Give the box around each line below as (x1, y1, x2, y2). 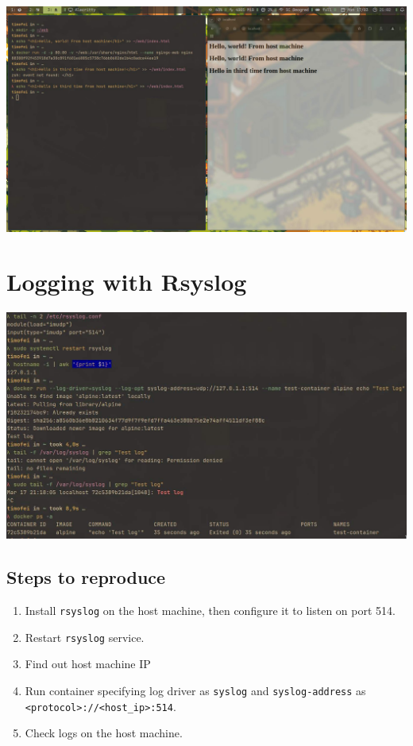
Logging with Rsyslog (6, 265, 247, 298)
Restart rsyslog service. (25, 628, 145, 645)
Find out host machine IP (25, 655, 151, 672)
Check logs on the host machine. (25, 725, 183, 741)
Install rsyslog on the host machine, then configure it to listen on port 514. (25, 601, 396, 618)
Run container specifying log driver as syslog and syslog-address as (25, 682, 366, 698)
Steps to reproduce (6, 565, 166, 589)
